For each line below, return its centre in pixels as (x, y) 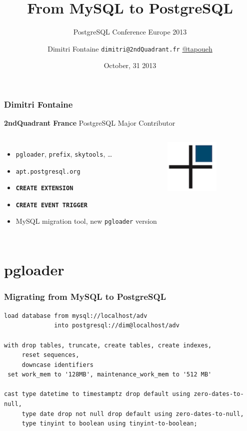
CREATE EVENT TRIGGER (51, 205)
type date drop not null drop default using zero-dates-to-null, (133, 414)
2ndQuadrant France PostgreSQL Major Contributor (90, 123)
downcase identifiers (57, 365)
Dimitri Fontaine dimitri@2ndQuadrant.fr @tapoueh (130, 48)
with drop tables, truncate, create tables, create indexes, (108, 345)
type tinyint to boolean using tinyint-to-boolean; (109, 424)
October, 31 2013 (130, 65)
